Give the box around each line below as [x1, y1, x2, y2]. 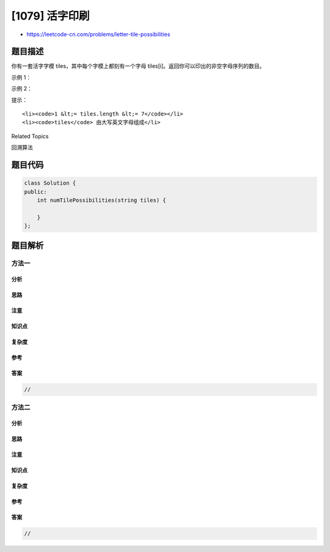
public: [24, 188, 47, 195]
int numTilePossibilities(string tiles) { [37, 196, 166, 204]
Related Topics [11, 132, 49, 140]
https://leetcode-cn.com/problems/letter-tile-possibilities [26, 31, 170, 38]
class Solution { [24, 180, 76, 186]
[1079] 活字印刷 [11, 9, 90, 23]
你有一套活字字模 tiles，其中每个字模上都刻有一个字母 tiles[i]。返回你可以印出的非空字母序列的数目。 [11, 62, 265, 70]
